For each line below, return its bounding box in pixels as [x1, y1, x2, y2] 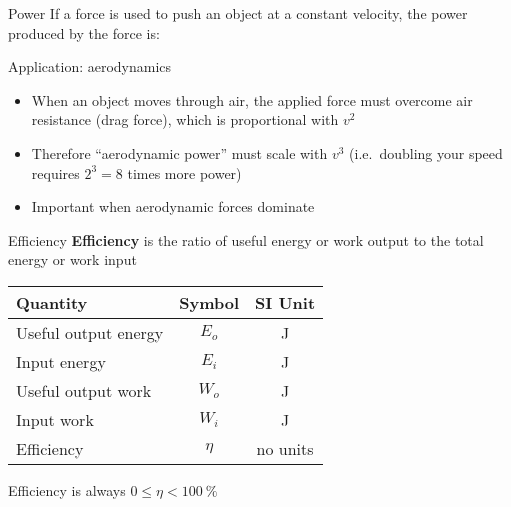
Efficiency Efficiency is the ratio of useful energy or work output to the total [8, 229, 484, 250]
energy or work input [8, 249, 137, 270]
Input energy [16, 349, 106, 373]
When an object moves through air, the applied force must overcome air [31, 89, 473, 110]
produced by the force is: [8, 22, 160, 43]
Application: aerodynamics [8, 56, 172, 77]
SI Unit [255, 290, 316, 314]
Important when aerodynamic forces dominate [31, 196, 315, 217]
